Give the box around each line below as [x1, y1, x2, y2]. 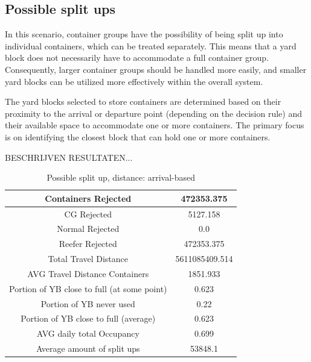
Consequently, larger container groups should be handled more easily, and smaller [5, 63, 307, 75]
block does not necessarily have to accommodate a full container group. [5, 51, 269, 64]
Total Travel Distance [48, 252, 129, 265]
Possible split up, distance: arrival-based [46, 171, 196, 184]
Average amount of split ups [36, 342, 140, 355]
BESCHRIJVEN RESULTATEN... [5, 151, 133, 163]
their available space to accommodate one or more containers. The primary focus [5, 119, 304, 131]
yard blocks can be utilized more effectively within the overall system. [5, 75, 263, 87]
